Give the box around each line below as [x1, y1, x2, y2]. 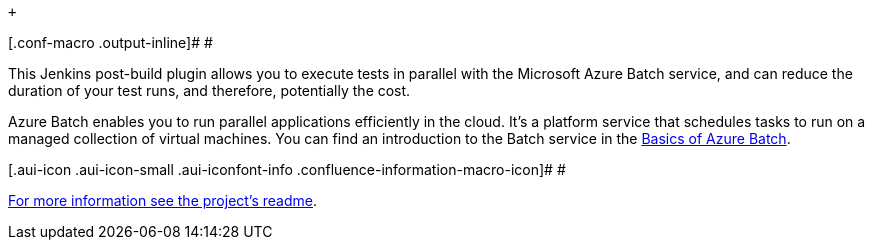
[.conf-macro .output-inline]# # [8, 34, 213, 51]
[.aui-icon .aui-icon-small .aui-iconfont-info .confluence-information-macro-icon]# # [8, 161, 566, 178]
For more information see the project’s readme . [8, 192, 318, 209]
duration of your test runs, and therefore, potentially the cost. [8, 82, 411, 99]
